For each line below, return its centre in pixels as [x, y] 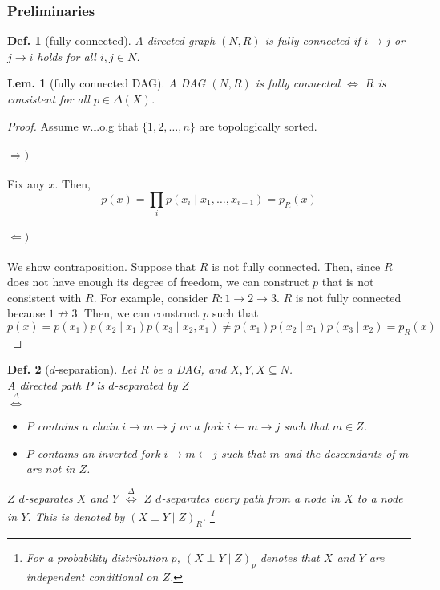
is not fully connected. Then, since [296, 266]
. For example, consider [150, 297]
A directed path [44, 384]
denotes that [290, 557]
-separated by [146, 384]
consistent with [44, 297]
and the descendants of [339, 453]
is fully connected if [313, 40]
